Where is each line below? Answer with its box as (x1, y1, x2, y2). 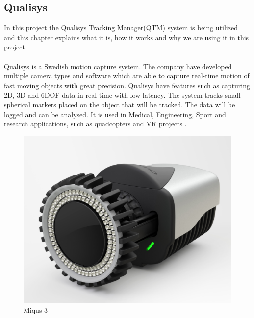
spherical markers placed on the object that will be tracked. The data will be (4, 99, 235, 109)
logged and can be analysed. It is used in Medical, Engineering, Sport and (4, 109, 226, 119)
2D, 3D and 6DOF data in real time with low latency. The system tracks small (4, 90, 241, 100)
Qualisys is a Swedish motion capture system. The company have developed (4, 61, 232, 71)
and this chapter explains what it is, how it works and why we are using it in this (4, 32, 249, 42)
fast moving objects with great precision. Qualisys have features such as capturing (4, 80, 251, 90)
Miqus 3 (24, 304, 48, 315)
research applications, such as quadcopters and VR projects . (4, 119, 187, 129)
